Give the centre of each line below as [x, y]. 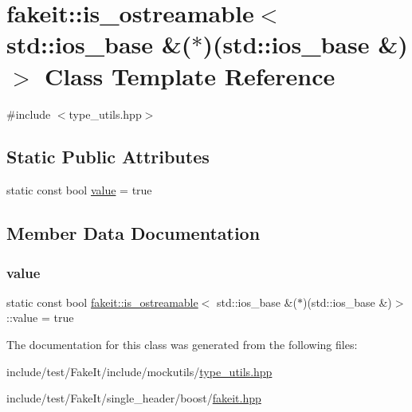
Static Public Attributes [108, 157]
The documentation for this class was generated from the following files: [182, 345]
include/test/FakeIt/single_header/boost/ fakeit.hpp [134, 398]
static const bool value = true [79, 190]
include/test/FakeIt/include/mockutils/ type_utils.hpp [139, 371]
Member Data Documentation [133, 233]
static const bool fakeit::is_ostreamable [102, 302]
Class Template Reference [190, 75]
